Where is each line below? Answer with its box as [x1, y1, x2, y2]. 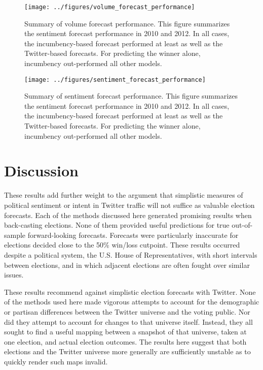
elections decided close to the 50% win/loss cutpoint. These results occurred [4, 239, 240, 250]
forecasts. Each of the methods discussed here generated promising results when [4, 209, 252, 220]
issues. [4, 269, 24, 280]
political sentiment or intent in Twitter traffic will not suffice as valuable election [4, 199, 255, 210]
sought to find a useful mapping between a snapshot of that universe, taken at [4, 326, 247, 337]
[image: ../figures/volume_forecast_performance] [24, 4, 195, 11]
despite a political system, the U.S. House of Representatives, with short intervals [4, 249, 257, 260]
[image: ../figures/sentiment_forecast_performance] [24, 76, 206, 83]
